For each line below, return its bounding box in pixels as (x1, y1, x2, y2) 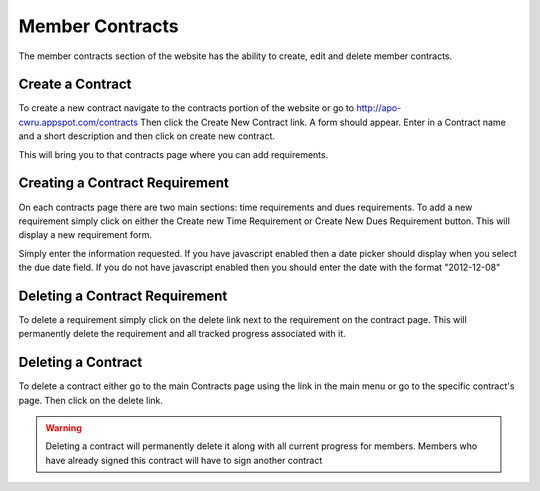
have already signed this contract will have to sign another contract (45, 454, 323, 466)
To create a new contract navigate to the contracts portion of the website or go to (18, 102, 355, 114)
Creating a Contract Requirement (18, 175, 230, 192)
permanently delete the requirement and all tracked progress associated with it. (18, 328, 347, 340)
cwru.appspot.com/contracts (18, 116, 139, 128)
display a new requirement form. (18, 229, 152, 241)
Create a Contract (18, 76, 132, 93)
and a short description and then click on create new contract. (18, 130, 275, 142)
